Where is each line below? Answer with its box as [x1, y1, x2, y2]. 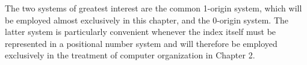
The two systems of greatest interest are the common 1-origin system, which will [5, 2, 302, 14]
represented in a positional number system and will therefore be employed [5, 37, 278, 49]
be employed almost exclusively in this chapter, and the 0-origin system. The [5, 13, 288, 26]
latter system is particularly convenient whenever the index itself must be [5, 25, 276, 38]
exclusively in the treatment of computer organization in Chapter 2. [5, 49, 255, 61]
